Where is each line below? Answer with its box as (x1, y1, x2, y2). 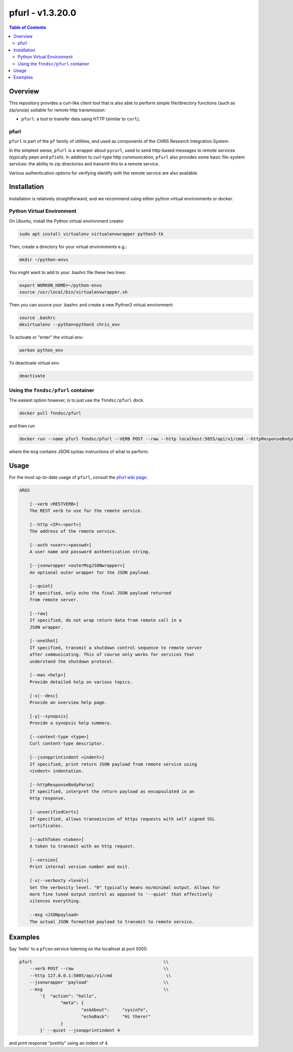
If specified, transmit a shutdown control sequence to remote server (29, 645, 203, 650)
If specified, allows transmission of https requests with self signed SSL (29, 816, 215, 822)
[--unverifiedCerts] (29, 809, 79, 815)
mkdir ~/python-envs (19, 257, 68, 262)
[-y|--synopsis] (29, 713, 68, 719)
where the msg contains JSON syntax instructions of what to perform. (9, 449, 149, 455)
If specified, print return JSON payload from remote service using (29, 761, 197, 767)
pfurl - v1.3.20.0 (9, 7, 77, 18)
